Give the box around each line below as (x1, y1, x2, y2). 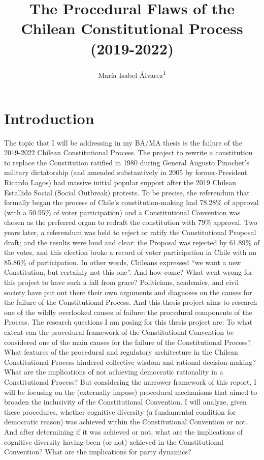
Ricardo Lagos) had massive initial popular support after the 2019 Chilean (4, 177, 237, 188)
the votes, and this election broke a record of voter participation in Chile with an (4, 247, 256, 257)
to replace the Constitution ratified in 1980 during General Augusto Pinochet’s (4, 157, 249, 167)
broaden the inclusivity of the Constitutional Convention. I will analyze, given (4, 396, 247, 407)
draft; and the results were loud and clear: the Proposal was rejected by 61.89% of (4, 237, 260, 247)
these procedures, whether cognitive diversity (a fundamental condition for (4, 406, 236, 417)
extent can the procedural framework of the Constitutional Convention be (4, 326, 234, 337)
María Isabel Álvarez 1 (98, 68, 166, 80)
